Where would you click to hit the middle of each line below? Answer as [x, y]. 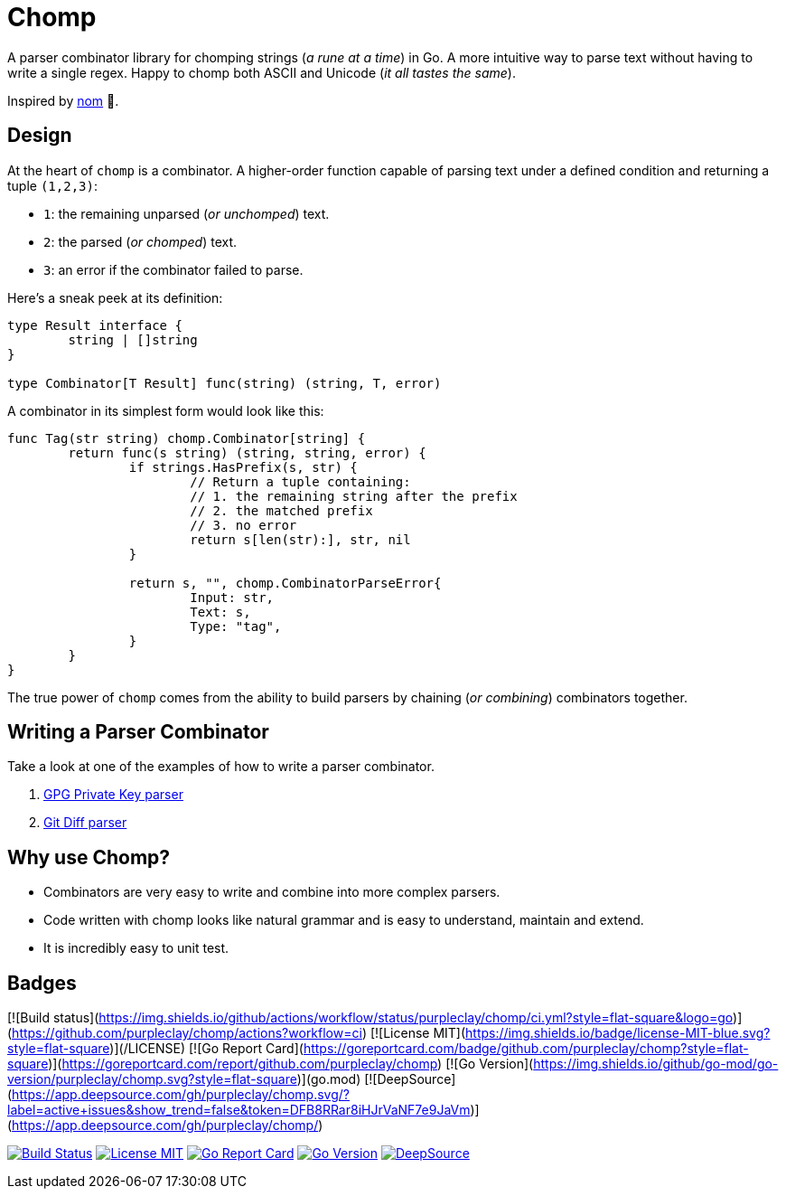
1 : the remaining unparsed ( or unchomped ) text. [187, 213]
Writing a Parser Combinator [138, 732]
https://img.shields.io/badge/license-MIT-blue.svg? [618, 1033]
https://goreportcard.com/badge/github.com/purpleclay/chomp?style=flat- [526, 1049]
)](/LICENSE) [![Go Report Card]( [206, 1049]
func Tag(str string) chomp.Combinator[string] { [187, 438]
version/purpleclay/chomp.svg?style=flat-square [152, 1079]
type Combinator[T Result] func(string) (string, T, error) [225, 383]
